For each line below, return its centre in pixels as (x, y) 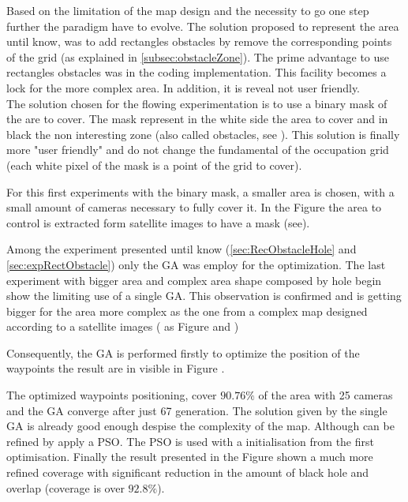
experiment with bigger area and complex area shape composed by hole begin (194, 280)
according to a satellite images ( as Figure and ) (123, 326)
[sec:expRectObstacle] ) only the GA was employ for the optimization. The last (196, 264)
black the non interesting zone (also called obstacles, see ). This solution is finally (203, 134)
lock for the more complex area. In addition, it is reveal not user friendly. (183, 87)
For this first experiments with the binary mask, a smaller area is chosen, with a (200, 191)
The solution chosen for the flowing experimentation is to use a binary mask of (197, 103)
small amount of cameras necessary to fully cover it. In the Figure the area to (194, 207)
